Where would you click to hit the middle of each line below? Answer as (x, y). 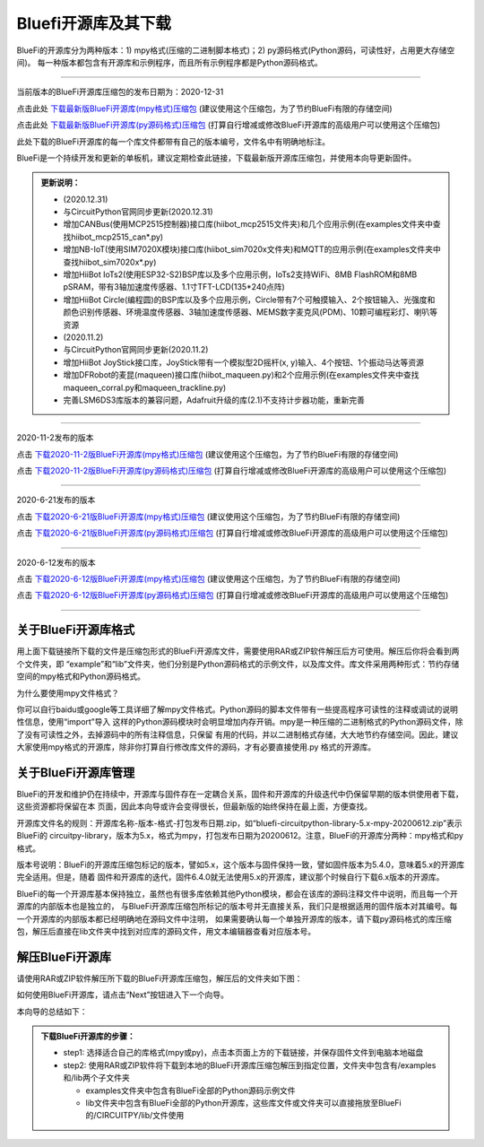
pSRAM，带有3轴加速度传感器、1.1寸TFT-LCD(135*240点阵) (174, 287)
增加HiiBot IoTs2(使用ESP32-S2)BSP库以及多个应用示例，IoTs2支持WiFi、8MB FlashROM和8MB (240, 274)
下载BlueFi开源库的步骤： (88, 1036)
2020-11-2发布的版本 (55, 438)
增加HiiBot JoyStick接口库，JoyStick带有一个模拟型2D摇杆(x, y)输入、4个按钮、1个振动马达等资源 (244, 362)
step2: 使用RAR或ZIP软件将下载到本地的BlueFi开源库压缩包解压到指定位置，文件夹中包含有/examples (250, 1065)
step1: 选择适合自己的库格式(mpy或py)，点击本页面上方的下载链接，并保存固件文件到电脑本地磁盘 (243, 1053)
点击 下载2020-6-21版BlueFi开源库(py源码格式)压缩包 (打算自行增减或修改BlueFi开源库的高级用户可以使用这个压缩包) (232, 533)
